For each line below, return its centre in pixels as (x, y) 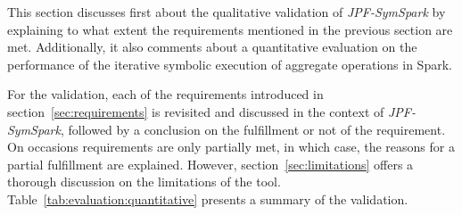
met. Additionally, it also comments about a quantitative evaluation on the (212, 47)
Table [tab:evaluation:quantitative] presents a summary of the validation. (208, 198)
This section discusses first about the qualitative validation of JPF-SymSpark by (227, 12)
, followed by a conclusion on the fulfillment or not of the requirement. (253, 129)
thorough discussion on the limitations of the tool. (144, 182)
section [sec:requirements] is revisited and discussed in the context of (196, 111)
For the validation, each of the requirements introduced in (165, 94)
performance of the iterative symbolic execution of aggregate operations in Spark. (230, 64)
